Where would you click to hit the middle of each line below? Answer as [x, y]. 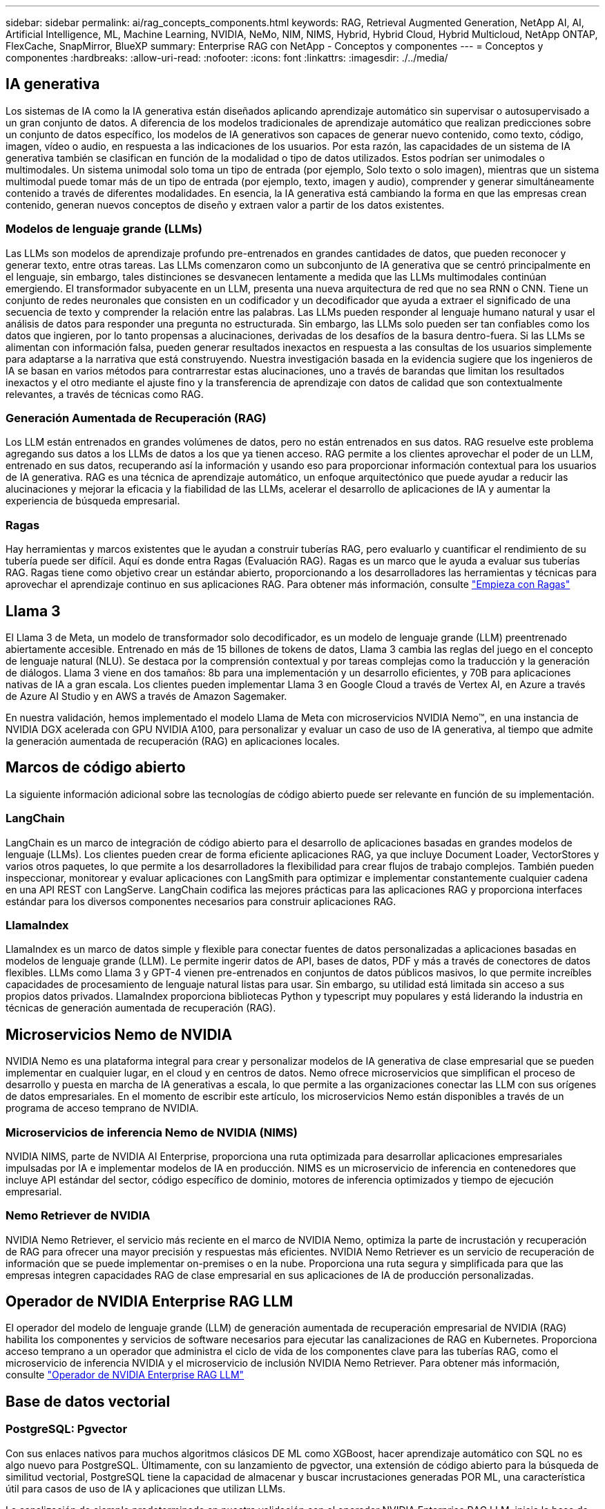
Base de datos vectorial [88, 1401]
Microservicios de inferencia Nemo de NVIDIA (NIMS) [152, 1132]
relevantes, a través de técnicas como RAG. [105, 394]
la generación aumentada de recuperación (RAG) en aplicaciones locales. [173, 741]
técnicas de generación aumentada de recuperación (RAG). [141, 1008]
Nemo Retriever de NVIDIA [78, 1216]
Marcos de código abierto [96, 768]
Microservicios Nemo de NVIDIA [119, 1034]
